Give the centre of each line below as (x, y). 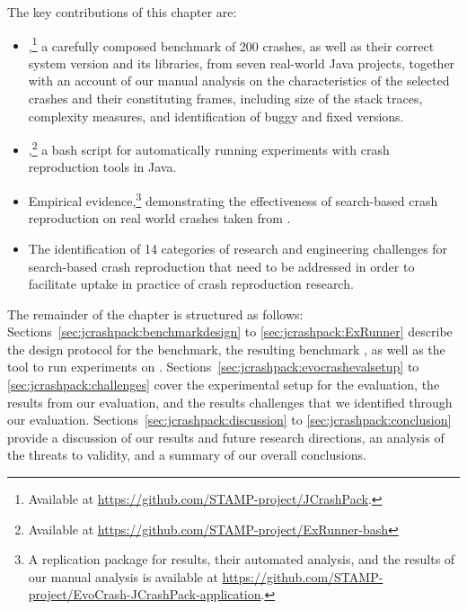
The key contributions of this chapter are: (122, 12)
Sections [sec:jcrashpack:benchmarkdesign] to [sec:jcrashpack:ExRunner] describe (230, 332)
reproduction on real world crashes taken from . (159, 218)
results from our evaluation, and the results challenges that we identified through (230, 402)
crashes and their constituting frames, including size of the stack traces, (225, 99)
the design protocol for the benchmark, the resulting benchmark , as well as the (226, 349)
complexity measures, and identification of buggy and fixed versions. (216, 116)
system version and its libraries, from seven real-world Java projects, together (242, 63)
